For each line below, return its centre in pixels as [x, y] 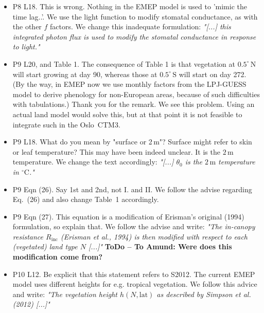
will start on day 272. [213, 74]
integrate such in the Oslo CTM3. [66, 124]
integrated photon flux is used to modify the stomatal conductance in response [134, 36]
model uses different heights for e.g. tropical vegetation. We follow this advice [135, 284]
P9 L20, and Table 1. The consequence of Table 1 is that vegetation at [124, 63]
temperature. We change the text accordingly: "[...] [93, 162]
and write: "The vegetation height [65, 294]
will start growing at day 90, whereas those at [85, 74]
